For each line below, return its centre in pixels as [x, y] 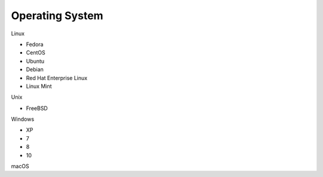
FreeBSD [37, 108]
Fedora [35, 44]
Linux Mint [39, 86]
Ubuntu [35, 61]
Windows [23, 119]
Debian [35, 69]
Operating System [57, 16]
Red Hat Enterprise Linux [57, 78]
